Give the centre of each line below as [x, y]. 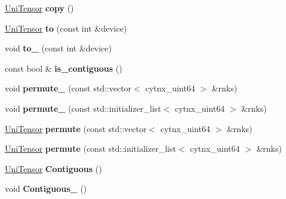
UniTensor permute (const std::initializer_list [90, 149]
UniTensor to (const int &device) [66, 28]
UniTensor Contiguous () [53, 168]
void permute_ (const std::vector [68, 88]
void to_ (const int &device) [59, 48]
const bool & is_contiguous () [64, 68]
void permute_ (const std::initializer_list [83, 108]
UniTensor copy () [39, 8]
